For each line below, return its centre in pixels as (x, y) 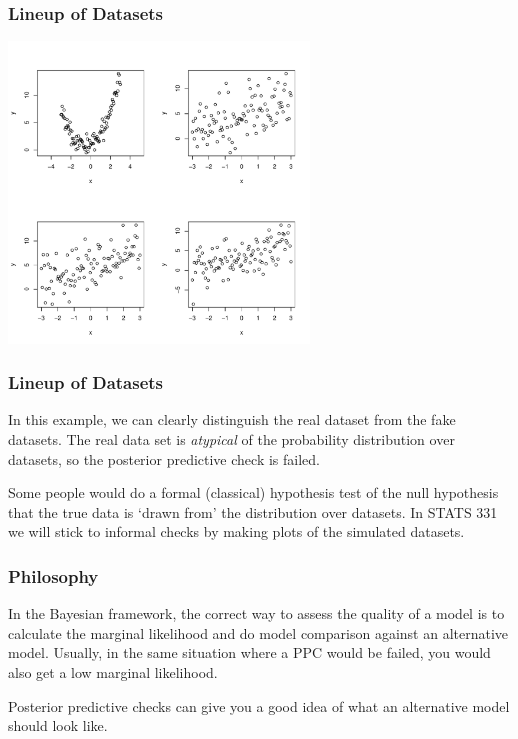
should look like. (58, 725)
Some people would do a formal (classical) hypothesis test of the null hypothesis (253, 492)
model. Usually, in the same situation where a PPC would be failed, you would (249, 652)
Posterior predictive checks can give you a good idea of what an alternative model (259, 705)
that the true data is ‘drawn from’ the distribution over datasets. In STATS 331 (253, 511)
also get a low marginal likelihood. (113, 671)
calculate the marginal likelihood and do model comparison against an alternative (258, 632)
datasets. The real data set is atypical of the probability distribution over (231, 439)
